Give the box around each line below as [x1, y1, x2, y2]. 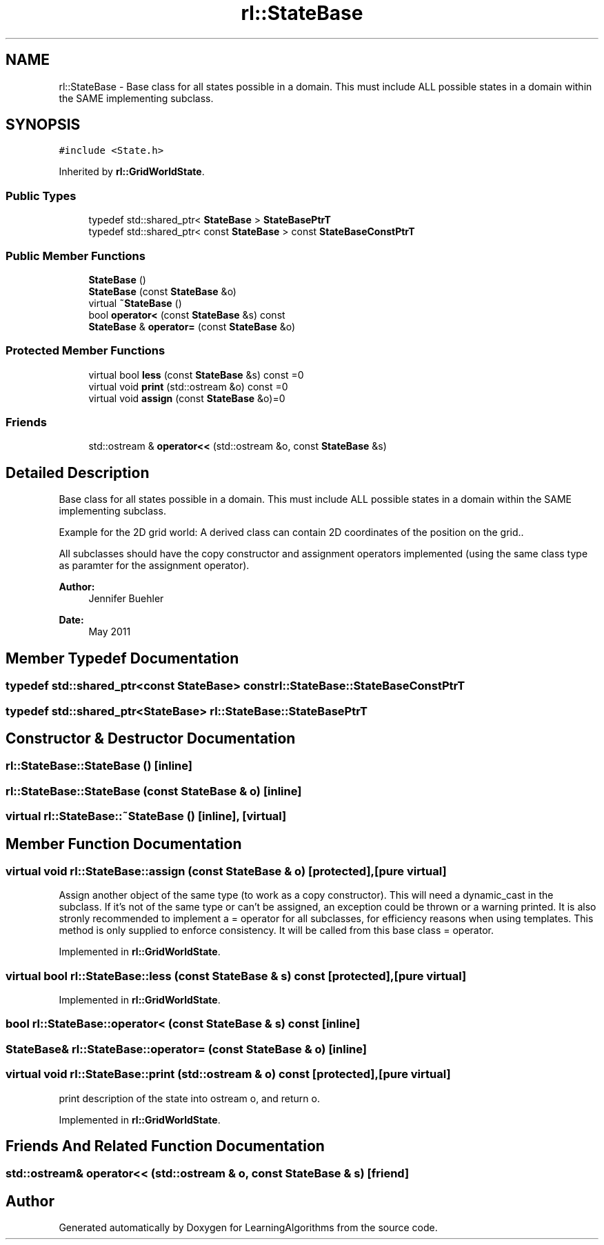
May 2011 [88, 626, 131, 638]
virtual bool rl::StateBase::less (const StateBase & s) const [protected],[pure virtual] [6, 968, 467, 983]
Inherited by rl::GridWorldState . [59, 166, 205, 178]
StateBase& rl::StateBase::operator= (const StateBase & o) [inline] [6, 1042, 367, 1056]
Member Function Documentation [6, 835, 242, 853]
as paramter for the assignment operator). [59, 559, 250, 572]
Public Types [6, 188, 77, 203]
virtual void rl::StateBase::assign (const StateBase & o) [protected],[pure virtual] [6, 864, 447, 878]
